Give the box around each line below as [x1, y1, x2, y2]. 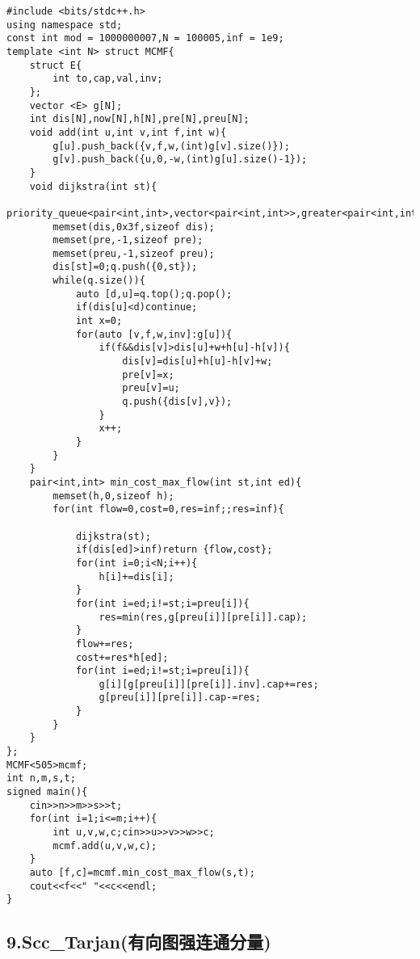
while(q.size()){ [52, 275, 145, 287]
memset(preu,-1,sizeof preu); [52, 247, 215, 259]
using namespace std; [6, 19, 123, 31]
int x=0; [75, 315, 123, 327]
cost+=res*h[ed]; [75, 651, 169, 663]
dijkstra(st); [75, 530, 151, 542]
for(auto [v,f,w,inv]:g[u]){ [75, 328, 233, 340]
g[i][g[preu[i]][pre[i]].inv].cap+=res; [99, 678, 319, 690]
